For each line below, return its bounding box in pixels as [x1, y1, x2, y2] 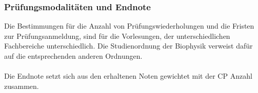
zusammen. [4, 80, 39, 91]
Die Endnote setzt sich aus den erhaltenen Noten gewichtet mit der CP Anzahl [4, 71, 252, 81]
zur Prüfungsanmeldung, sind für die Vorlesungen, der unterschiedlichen [4, 30, 230, 41]
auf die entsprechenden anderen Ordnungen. [4, 51, 143, 61]
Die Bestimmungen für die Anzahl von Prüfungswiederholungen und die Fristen [4, 20, 254, 31]
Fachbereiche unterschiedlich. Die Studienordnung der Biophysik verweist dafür [4, 40, 253, 51]
